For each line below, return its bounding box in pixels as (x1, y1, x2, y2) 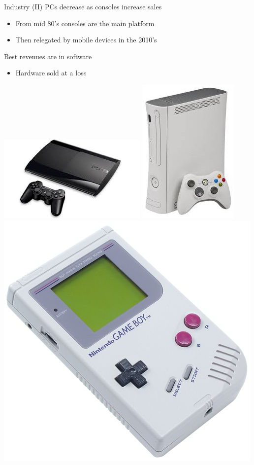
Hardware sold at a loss (15, 68, 87, 78)
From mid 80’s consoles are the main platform (15, 18, 155, 28)
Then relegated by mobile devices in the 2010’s (15, 35, 157, 45)
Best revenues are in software (4, 51, 92, 61)
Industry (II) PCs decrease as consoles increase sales (4, 1, 162, 11)
